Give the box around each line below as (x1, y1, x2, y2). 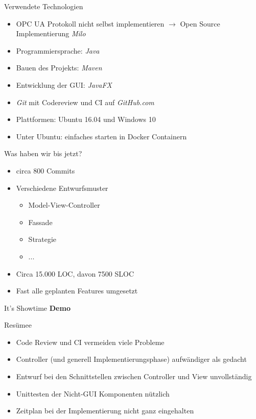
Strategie (28, 234, 57, 244)
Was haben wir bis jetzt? (4, 148, 82, 159)
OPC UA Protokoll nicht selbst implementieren (16, 18, 165, 29)
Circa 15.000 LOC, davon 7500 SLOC (16, 268, 134, 279)
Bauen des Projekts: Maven (16, 62, 102, 73)
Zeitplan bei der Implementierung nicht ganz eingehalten (16, 405, 194, 416)
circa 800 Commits (16, 165, 75, 176)
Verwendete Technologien (4, 1, 83, 11)
